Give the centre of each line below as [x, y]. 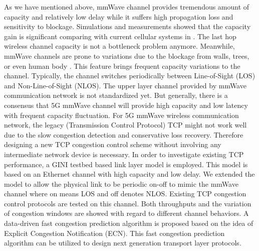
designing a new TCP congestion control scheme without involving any [113, 144]
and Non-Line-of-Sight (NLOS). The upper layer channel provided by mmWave [125, 85]
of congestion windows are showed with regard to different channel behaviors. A [126, 213]
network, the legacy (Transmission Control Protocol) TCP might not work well [125, 125]
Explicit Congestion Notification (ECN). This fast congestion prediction [114, 233]
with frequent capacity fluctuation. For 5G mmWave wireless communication [121, 115]
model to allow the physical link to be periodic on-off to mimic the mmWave [121, 183]
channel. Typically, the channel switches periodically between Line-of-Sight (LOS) [130, 76]
